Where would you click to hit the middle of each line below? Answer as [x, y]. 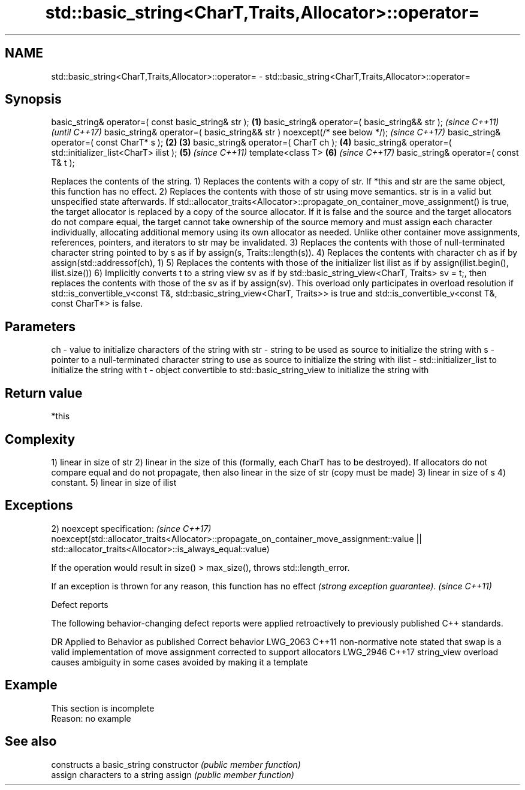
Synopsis [33, 99]
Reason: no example [91, 718]
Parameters [40, 326]
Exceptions [39, 506]
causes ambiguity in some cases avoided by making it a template [179, 662]
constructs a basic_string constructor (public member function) [176, 764]
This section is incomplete [103, 708]
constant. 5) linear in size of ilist [114, 482]
